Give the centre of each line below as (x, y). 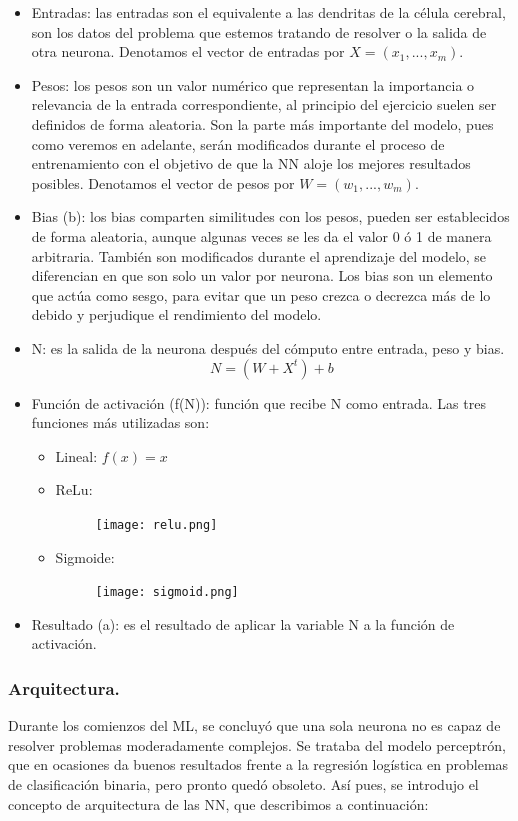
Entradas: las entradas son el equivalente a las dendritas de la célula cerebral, (268, 12)
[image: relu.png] (156, 524)
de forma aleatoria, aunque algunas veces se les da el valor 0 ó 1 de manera (261, 235)
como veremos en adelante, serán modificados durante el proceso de (238, 143)
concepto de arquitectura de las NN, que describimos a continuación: (218, 803)
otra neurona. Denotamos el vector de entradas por (188, 51)
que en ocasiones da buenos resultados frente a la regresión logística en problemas (258, 764)
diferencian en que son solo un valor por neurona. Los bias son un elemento (262, 275)
